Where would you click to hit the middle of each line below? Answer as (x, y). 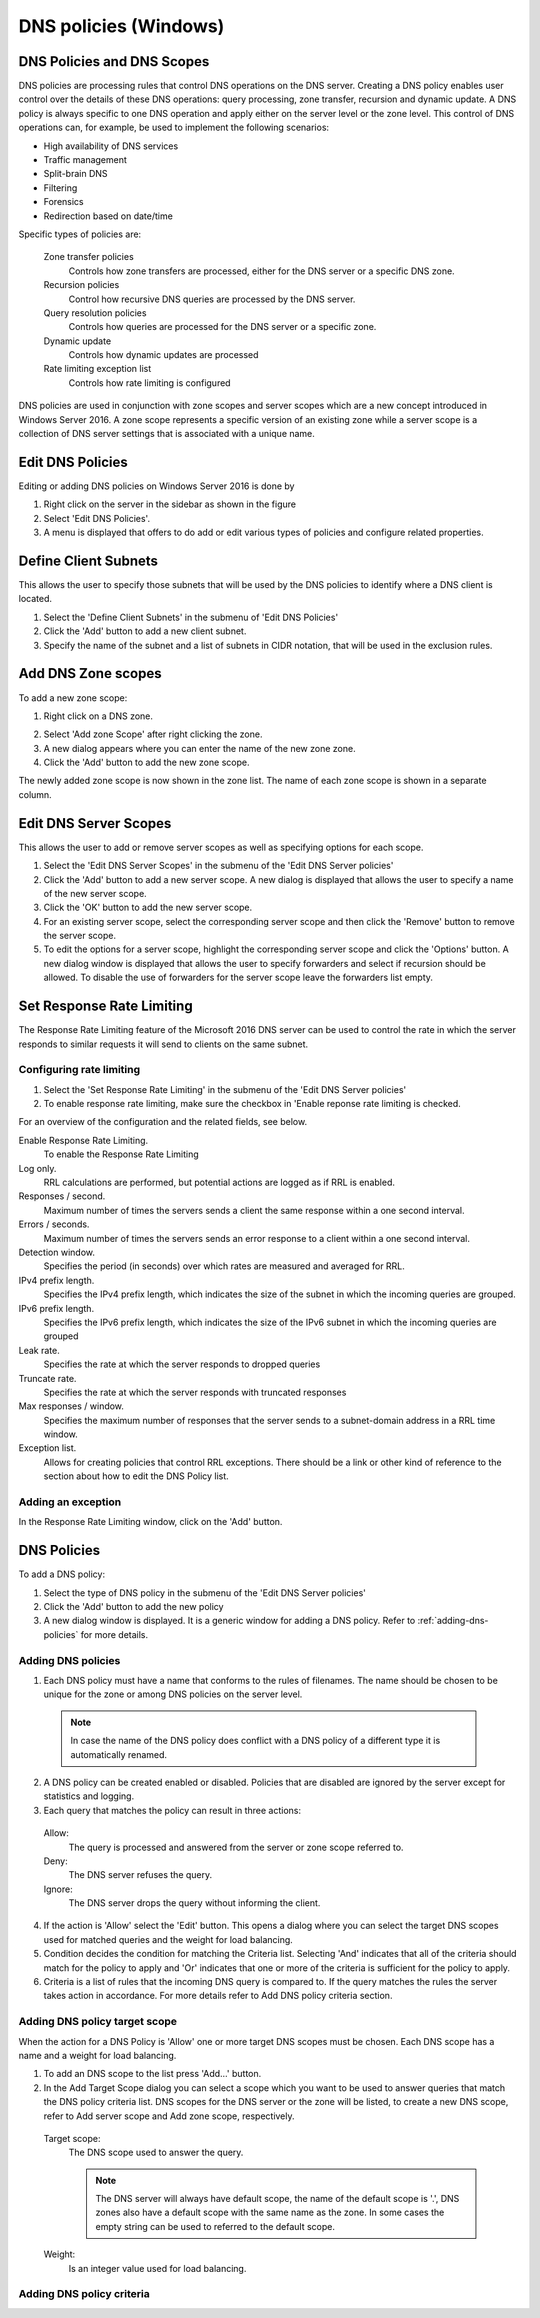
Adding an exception (70, 1502)
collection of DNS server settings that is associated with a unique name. (166, 434)
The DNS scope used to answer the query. (156, 2152)
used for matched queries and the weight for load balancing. (168, 1939)
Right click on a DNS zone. (98, 716)
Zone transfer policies (88, 257)
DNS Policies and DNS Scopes (114, 61)
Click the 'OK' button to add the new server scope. (148, 907)
